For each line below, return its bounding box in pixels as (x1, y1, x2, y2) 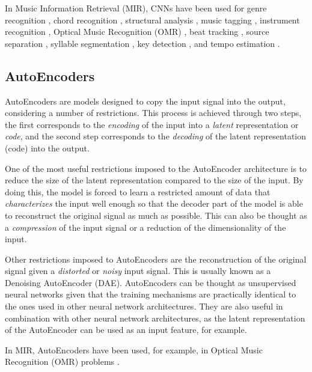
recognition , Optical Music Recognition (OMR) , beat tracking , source (5, 25, 269, 38)
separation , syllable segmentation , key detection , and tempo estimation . (5, 37, 280, 49)
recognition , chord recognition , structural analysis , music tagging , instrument (5, 13, 300, 26)
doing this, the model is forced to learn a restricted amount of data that (5, 185, 271, 198)
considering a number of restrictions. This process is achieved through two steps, (5, 106, 302, 119)
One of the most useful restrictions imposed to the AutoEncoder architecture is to (5, 162, 307, 174)
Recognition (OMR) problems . (5, 355, 120, 368)
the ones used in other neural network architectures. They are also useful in (5, 300, 283, 313)
